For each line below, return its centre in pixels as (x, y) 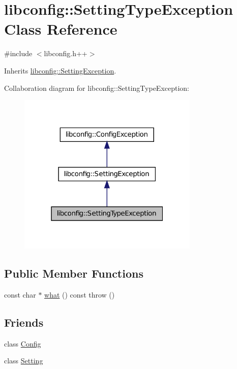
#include (18, 53)
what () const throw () (80, 294)
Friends (24, 322)
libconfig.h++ (66, 53)
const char (20, 294)
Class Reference (61, 29)
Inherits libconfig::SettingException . (60, 70)
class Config (23, 343)
